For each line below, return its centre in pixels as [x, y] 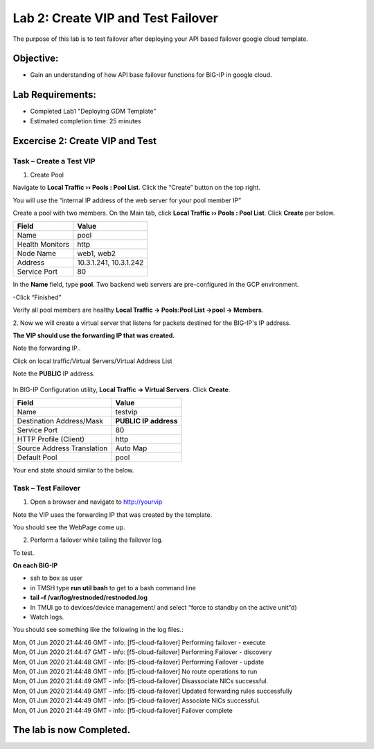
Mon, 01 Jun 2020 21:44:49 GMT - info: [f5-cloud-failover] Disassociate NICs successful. [141, 681]
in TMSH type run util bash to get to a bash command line [113, 588]
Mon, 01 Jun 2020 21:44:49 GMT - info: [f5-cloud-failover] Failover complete [123, 710]
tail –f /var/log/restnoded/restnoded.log [89, 598]
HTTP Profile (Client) [51, 439]
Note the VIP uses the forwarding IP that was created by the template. [113, 514]
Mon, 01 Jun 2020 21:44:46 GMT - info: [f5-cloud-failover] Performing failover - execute [139, 642]
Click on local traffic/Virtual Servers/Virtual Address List [92, 361]
